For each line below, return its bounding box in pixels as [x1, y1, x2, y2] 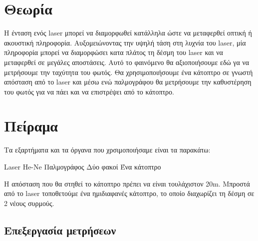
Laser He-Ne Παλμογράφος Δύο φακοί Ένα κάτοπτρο [4, 161, 161, 171]
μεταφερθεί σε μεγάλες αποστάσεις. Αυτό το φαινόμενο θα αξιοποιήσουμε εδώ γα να [4, 56, 250, 67]
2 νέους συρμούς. [4, 197, 54, 208]
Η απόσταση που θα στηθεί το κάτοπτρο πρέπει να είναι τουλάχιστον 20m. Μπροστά [4, 178, 250, 188]
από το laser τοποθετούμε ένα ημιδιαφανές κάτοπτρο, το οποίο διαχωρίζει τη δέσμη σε [4, 188, 255, 198]
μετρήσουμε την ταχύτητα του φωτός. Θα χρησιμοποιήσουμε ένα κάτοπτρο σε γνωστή [4, 66, 253, 77]
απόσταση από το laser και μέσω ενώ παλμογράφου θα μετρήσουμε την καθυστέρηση [4, 76, 252, 87]
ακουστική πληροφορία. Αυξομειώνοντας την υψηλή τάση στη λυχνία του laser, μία [4, 37, 246, 47]
